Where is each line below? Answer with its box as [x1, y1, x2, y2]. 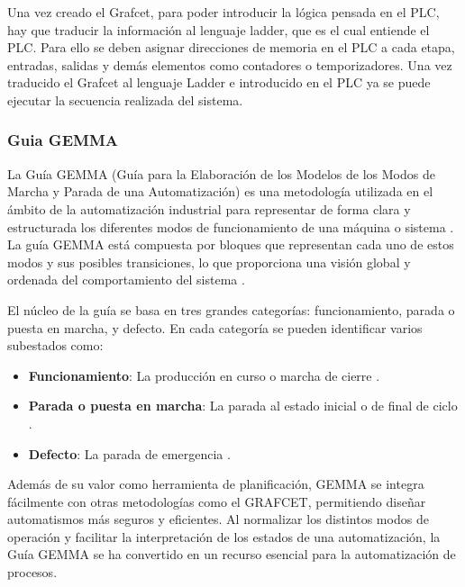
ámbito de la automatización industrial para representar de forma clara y [7, 199, 411, 218]
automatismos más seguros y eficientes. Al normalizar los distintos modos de [7, 510, 429, 528]
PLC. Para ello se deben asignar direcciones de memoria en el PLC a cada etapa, [7, 38, 455, 57]
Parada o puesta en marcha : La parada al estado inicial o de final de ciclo [28, 396, 458, 415]
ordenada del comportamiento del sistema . [7, 270, 245, 289]
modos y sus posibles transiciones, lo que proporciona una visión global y [7, 252, 411, 271]
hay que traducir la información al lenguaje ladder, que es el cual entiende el [7, 20, 430, 39]
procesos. [7, 563, 58, 582]
